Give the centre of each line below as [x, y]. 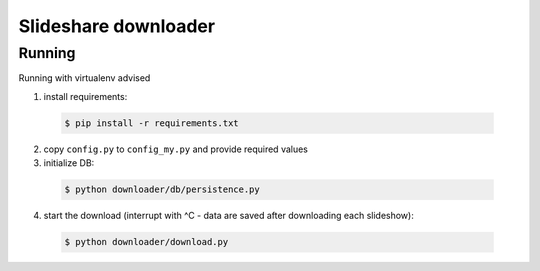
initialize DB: [69, 163]
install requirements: [85, 96]
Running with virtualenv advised [84, 78]
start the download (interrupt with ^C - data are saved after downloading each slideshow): [228, 216]
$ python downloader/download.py [146, 242]
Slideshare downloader [116, 26]
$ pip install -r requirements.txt [151, 123]
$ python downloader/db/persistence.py [162, 189]
